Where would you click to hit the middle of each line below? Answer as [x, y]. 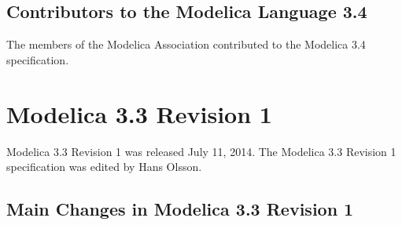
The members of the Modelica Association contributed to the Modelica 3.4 [186, 44]
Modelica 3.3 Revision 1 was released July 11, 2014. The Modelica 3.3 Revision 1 [201, 151]
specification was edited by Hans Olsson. [104, 167]
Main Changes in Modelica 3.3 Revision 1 [180, 209]
